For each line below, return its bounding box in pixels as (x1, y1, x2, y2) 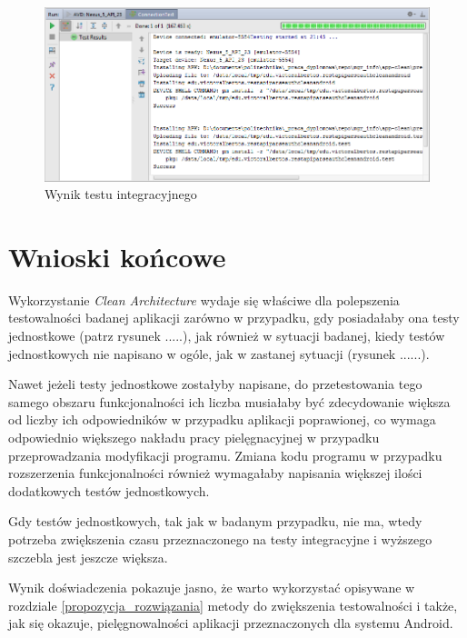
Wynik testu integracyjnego (45, 184, 197, 204)
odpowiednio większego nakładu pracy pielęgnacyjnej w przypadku (8, 428, 380, 447)
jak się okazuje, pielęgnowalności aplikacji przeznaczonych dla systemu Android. (8, 613, 453, 633)
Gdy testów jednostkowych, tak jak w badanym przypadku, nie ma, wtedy (8, 512, 422, 531)
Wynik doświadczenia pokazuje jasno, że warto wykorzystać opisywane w (8, 578, 415, 597)
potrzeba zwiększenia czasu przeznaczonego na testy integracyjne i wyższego (8, 530, 432, 548)
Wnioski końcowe (8, 237, 226, 274)
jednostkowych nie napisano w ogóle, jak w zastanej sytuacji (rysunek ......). (8, 344, 430, 363)
